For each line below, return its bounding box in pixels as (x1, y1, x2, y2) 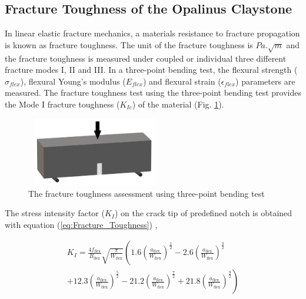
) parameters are (235, 75, 295, 87)
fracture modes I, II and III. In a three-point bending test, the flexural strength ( (5, 63, 298, 76)
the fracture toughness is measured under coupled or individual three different (5, 52, 287, 64)
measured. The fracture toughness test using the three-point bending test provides (5, 86, 301, 99)
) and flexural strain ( (142, 75, 221, 87)
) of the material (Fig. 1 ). (132, 98, 224, 110)
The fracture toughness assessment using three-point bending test (28, 187, 265, 199)
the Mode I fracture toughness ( (5, 98, 120, 110)
